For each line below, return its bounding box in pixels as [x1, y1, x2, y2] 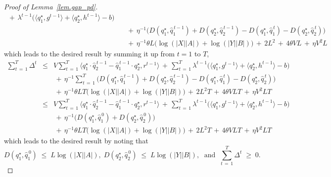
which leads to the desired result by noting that [4, 135, 148, 146]
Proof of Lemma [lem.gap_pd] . [4, 1, 98, 11]
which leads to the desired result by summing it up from [4, 48, 175, 59]
